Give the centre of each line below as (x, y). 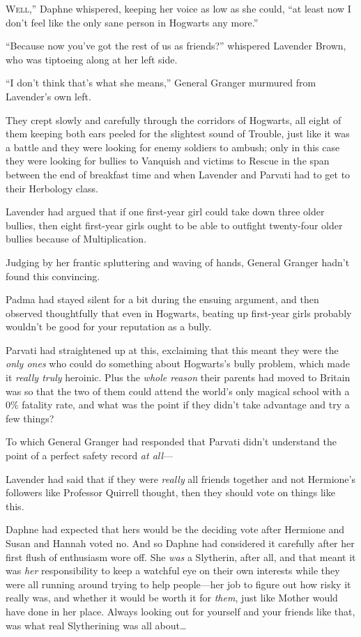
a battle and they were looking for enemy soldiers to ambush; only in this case (173, 147)
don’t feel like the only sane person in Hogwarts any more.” (132, 22)
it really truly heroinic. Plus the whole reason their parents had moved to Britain (178, 377)
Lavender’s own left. (48, 96)
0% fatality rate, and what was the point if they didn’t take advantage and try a (178, 405)
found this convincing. (53, 276)
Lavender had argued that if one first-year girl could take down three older (165, 212)
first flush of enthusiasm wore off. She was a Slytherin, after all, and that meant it (181, 557)
